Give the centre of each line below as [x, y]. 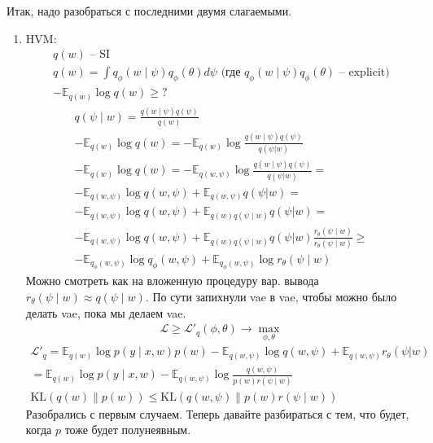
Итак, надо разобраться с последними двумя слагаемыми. [149, 11]
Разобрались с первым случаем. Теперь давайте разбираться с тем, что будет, [217, 413]
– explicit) [364, 73]
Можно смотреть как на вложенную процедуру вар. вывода [172, 281]
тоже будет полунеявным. [128, 430]
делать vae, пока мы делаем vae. [106, 312]
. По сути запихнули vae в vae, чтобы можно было [271, 297]
